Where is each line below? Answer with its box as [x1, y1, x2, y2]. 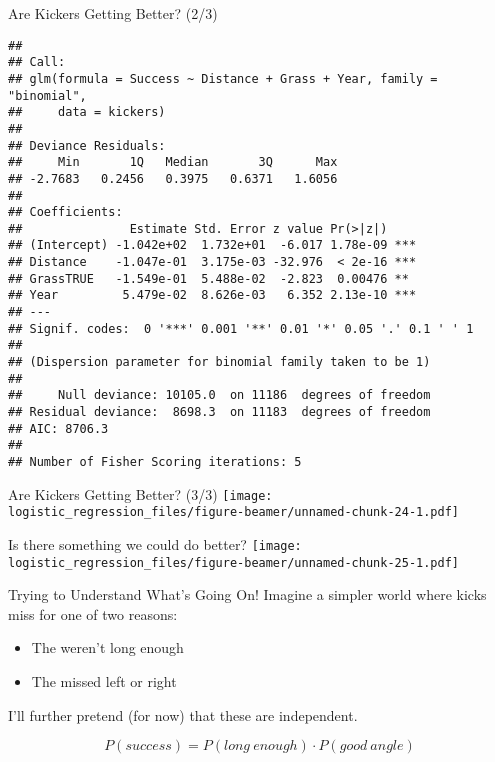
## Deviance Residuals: [8, 138, 166, 153]
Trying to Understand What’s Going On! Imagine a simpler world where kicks [8, 584, 487, 605]
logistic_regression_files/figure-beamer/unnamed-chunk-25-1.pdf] [8, 555, 460, 570]
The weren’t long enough [31, 637, 184, 658]
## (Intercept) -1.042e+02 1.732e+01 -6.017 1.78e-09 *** [8, 238, 417, 253]
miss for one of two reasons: [8, 603, 178, 624]
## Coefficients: [8, 205, 123, 220]
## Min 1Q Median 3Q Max [8, 155, 338, 170]
